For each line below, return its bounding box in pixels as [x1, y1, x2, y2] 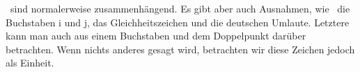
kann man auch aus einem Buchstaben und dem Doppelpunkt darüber [6, 28, 306, 43]
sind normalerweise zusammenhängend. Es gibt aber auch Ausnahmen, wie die [10, 1, 350, 15]
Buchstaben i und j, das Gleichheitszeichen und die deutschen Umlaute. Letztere [6, 15, 350, 29]
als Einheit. [6, 55, 54, 70]
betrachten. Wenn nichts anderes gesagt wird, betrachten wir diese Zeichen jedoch [6, 42, 355, 56]
